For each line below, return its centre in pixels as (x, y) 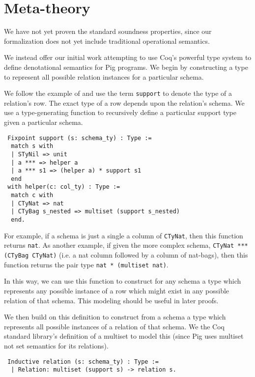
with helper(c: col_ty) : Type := (64, 187)
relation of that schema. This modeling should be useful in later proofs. (111, 300)
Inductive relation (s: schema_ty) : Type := (83, 362)
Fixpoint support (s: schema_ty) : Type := (80, 138)
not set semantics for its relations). (56, 345)
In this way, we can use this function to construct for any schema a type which (123, 281)
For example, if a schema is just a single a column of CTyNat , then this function (124, 235)
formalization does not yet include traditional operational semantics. (107, 41)
